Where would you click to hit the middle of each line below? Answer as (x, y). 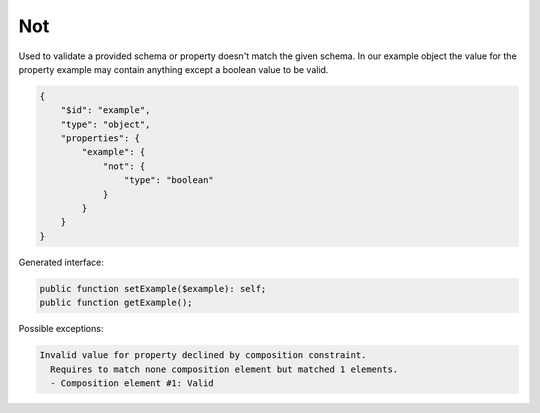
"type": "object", (105, 124)
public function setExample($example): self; (153, 288)
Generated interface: (61, 262)
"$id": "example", (105, 110)
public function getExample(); (116, 303)
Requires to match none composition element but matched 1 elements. (224, 369)
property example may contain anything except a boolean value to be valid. (173, 69)
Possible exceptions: (61, 329)
